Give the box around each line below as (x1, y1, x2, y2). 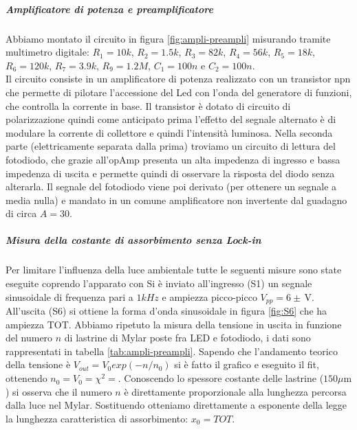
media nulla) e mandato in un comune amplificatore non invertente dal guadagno (6, 192, 347, 207)
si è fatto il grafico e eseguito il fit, (174, 357, 319, 372)
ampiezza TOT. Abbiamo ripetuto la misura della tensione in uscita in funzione (6, 317, 342, 331)
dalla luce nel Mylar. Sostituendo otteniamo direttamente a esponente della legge (6, 398, 347, 412)
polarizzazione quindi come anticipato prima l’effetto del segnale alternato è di (6, 112, 336, 126)
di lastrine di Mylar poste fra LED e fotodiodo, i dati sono (64, 330, 311, 345)
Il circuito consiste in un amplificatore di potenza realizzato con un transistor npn (6, 71, 351, 86)
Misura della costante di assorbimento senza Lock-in (6, 233, 261, 247)
